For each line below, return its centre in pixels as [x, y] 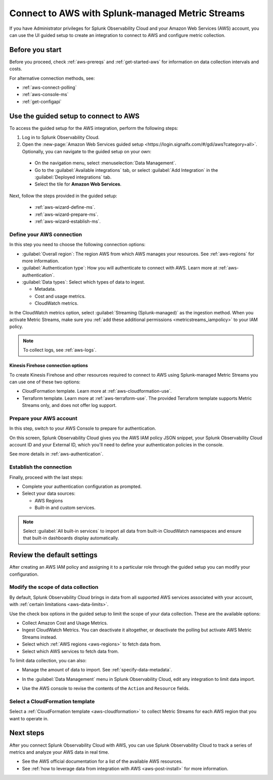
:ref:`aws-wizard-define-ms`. [65, 207]
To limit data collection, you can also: [48, 660]
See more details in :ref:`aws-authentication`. [56, 454]
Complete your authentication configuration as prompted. [82, 487]
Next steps [27, 733]
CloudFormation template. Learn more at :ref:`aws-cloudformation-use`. [97, 391]
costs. [16, 69]
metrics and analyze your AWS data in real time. [59, 752]
